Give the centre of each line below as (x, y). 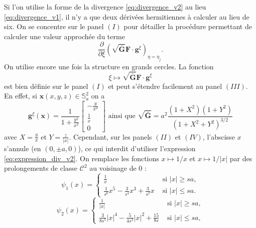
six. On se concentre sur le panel (54, 26)
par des (241, 158)
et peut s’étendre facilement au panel (165, 86)
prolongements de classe (41, 168)
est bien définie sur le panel (46, 86)
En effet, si (21, 96)
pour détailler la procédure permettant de (188, 26)
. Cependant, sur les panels (110, 136)
